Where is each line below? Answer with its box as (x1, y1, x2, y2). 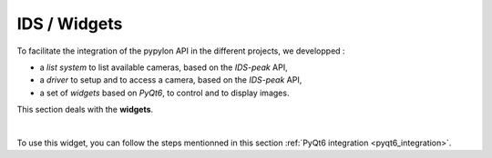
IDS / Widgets (16, 14, 123, 34)
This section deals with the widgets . (16, 104, 154, 115)
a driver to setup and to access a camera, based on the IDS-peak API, (39, 74, 302, 85)
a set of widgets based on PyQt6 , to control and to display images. (39, 87, 290, 98)
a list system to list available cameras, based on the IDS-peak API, (39, 62, 289, 73)
